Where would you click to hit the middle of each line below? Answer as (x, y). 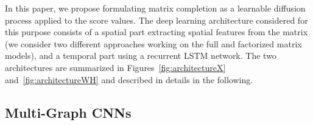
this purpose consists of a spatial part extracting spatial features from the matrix (156, 32)
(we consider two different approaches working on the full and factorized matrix (153, 43)
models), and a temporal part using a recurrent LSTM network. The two (141, 56)
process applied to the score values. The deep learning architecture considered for (156, 20)
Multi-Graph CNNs (68, 112)
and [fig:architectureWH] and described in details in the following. (129, 79)
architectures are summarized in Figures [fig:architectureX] (115, 67)
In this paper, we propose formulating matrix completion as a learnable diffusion (155, 8)
